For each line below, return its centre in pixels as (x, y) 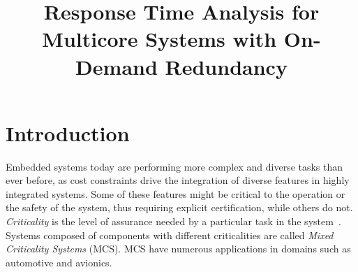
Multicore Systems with (159, 39)
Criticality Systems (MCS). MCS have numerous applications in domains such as (178, 249)
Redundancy (226, 66)
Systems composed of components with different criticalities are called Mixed (170, 235)
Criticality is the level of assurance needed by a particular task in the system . (173, 221)
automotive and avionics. (59, 262)
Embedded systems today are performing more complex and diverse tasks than (174, 166)
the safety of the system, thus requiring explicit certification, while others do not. (179, 207)
